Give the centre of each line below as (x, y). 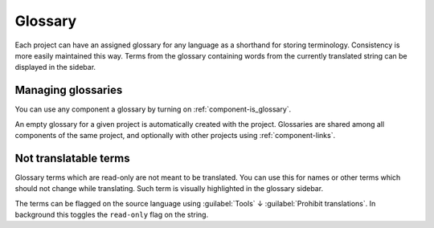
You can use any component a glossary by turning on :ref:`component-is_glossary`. (153, 109)
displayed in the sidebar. (55, 67)
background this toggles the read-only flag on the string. (112, 215)
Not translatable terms (72, 158)
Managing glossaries (69, 90)
